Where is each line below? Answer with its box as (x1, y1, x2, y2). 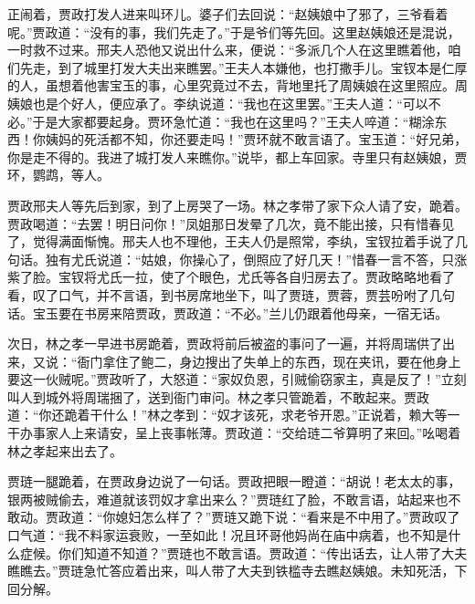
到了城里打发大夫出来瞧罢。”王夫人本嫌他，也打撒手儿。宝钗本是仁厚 (58, 57, 468, 77)
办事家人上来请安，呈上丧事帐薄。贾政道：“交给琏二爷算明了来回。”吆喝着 (19, 423, 461, 443)
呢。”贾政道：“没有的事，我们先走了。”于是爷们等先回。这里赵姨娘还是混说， (7, 22, 460, 41)
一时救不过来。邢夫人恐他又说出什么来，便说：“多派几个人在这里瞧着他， (7, 40, 449, 59)
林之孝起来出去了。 (7, 441, 122, 460)
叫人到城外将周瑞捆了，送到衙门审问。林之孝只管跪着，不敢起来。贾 (7, 387, 417, 406)
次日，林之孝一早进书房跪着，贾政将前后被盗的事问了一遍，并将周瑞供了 (7, 334, 442, 353)
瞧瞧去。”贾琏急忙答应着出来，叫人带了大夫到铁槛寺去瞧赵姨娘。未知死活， (7, 561, 455, 580)
